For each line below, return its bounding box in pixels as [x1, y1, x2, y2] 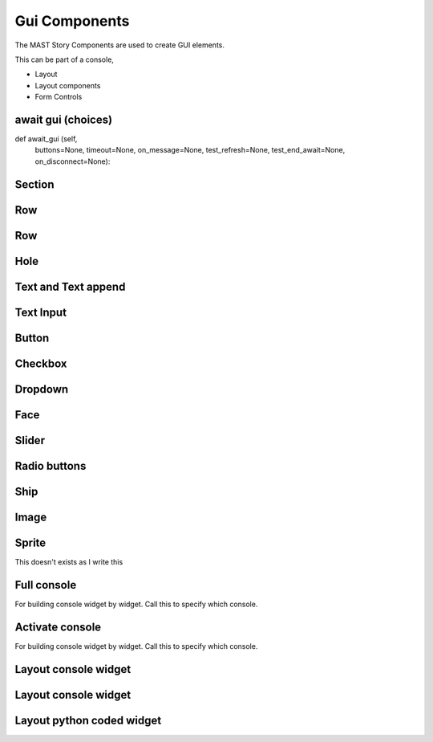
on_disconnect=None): [34, 157, 111, 166]
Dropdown [14, 382, 69, 396]
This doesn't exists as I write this [14, 556, 123, 566]
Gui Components [14, 12, 130, 30]
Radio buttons [14, 459, 87, 473]
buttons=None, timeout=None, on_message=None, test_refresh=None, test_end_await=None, [34, 145, 346, 155]
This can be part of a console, [14, 55, 114, 64]
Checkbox [14, 357, 67, 370]
